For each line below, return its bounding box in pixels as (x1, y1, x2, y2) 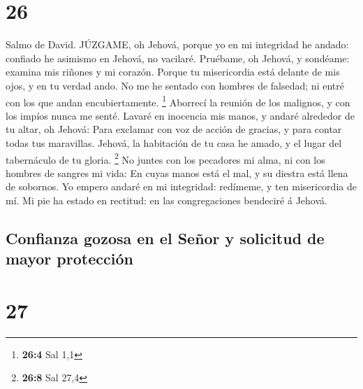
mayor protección (6, 248, 133, 269)
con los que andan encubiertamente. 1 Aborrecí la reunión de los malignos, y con (6, 92, 350, 109)
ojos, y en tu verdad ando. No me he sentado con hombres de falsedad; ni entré (6, 78, 344, 92)
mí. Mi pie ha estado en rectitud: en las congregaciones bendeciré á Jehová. (6, 192, 327, 207)
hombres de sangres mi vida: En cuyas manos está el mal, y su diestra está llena (6, 165, 348, 180)
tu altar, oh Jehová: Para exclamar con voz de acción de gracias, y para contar (6, 122, 342, 136)
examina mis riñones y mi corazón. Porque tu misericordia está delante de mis (6, 64, 340, 79)
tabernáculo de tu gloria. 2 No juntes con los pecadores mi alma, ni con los (6, 150, 325, 167)
